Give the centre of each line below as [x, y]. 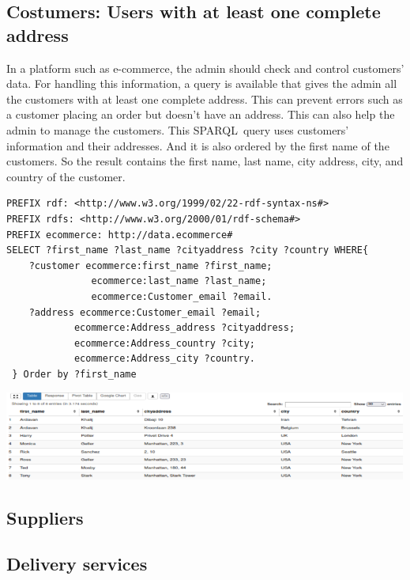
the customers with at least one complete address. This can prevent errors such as [205, 99]
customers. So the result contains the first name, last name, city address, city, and [205, 161]
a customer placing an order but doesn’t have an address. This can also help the [201, 114]
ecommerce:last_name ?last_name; [179, 281]
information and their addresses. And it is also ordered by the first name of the [198, 145]
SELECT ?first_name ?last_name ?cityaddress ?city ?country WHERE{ [188, 250]
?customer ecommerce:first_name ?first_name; [150, 265]
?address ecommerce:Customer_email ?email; [145, 312]
